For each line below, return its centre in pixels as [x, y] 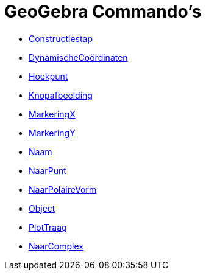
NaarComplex [56, 246]
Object [42, 208]
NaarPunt [48, 170]
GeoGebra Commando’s [103, 12]
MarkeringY [52, 133]
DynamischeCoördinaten [78, 57]
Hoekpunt [48, 76]
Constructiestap [61, 38]
